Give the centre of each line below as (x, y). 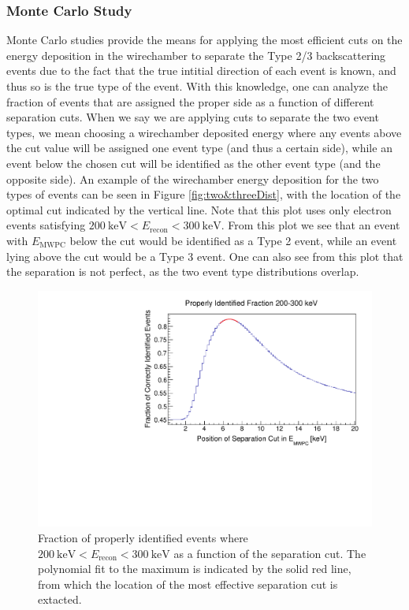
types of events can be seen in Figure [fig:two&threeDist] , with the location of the (204, 194)
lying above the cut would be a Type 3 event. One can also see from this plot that (205, 256)
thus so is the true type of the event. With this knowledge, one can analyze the (197, 86)
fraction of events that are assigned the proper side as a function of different (190, 101)
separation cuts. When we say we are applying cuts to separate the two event (193, 117)
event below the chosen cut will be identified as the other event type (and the (193, 163)
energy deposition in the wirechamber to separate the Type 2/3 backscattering (196, 55)
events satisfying (46, 225)
